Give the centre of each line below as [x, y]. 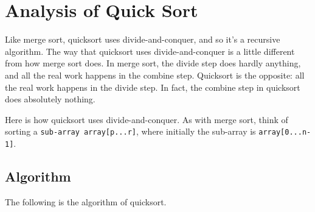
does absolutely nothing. [50, 99]
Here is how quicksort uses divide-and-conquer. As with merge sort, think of [147, 119]
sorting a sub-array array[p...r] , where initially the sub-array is [130, 131]
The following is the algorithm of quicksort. [86, 201]
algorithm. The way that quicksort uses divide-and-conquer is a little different [150, 51]
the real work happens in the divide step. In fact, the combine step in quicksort [153, 87]
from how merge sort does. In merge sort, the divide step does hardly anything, [153, 63]
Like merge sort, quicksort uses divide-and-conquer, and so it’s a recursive [143, 39]
